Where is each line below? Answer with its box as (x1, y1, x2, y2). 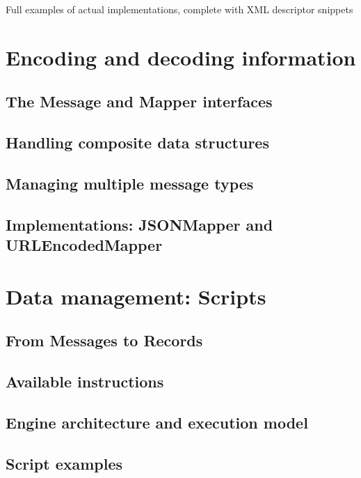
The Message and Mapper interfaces (6, 91, 273, 112)
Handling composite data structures (6, 132, 269, 153)
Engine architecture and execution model (6, 411, 308, 433)
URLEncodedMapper (6, 234, 163, 256)
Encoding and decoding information (6, 43, 356, 71)
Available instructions (6, 371, 164, 392)
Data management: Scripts (6, 282, 266, 310)
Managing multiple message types (6, 172, 254, 194)
